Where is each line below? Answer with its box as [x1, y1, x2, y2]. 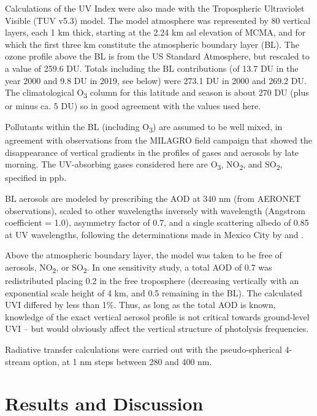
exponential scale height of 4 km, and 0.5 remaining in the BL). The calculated [5, 286, 302, 299]
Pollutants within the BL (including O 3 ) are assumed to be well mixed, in [5, 120, 283, 134]
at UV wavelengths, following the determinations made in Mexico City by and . [5, 228, 304, 241]
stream [5, 355, 31, 368]
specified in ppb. [5, 171, 67, 184]
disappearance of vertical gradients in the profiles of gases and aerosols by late [5, 145, 299, 158]
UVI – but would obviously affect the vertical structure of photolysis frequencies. [5, 322, 309, 335]
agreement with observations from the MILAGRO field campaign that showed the [5, 134, 312, 146]
